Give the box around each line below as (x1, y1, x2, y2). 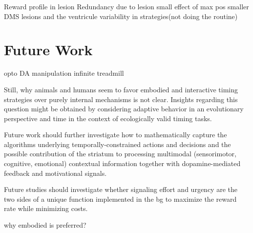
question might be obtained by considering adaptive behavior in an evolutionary (4, 104, 244, 114)
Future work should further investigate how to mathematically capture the (4, 129, 227, 140)
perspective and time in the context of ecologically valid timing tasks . (4, 113, 212, 123)
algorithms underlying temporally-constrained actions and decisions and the (4, 139, 231, 149)
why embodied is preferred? (4, 220, 86, 230)
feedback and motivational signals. (4, 168, 107, 178)
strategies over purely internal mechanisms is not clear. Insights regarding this (4, 94, 238, 104)
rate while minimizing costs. (4, 203, 88, 213)
